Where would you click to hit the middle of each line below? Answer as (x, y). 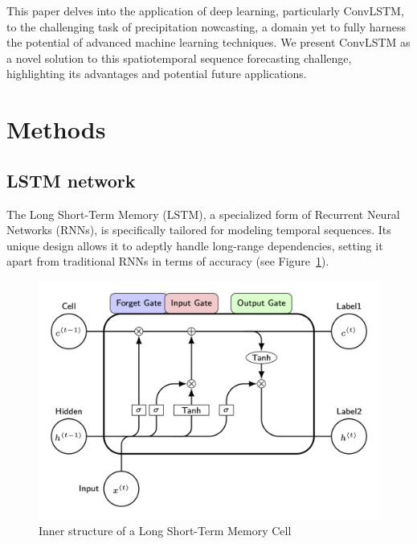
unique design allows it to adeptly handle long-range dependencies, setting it (195, 245)
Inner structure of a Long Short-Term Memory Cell (165, 530)
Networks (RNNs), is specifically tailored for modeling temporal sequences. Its (199, 230)
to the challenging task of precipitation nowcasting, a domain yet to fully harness (206, 26)
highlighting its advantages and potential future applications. (157, 74)
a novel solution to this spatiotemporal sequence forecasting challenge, (179, 58)
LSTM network (71, 180)
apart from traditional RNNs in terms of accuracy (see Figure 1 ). (168, 261)
